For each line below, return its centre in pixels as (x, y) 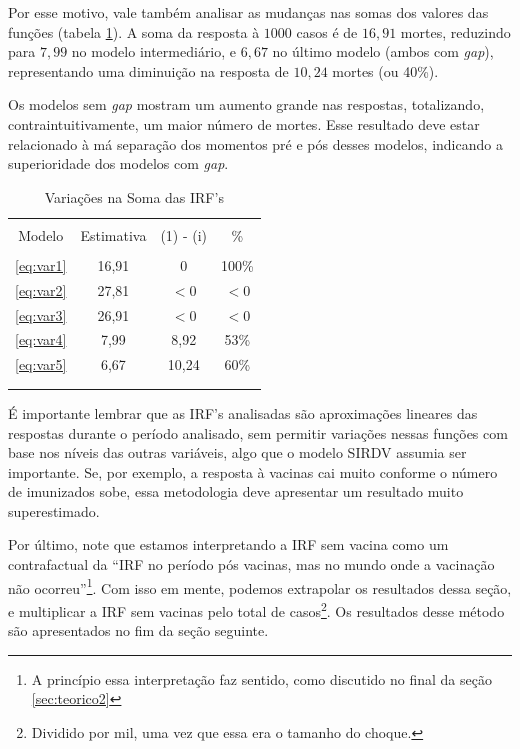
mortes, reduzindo (455, 31)
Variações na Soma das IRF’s (134, 196)
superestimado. (54, 510)
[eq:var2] (41, 289)
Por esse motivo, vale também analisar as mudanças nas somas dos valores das (248, 12)
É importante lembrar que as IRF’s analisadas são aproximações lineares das (243, 412)
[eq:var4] (41, 339)
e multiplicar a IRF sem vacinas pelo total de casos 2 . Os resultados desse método (256, 609)
